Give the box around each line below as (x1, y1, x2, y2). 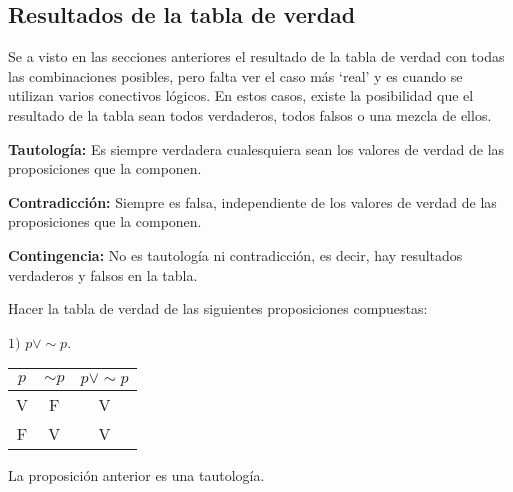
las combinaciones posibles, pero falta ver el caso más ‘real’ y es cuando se (8, 65, 463, 86)
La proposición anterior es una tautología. (8, 465, 265, 486)
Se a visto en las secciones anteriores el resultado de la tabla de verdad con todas (8, 46, 505, 67)
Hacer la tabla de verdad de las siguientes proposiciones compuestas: (8, 298, 428, 319)
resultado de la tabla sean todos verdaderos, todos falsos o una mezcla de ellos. (8, 104, 492, 125)
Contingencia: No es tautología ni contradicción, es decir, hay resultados (8, 244, 463, 265)
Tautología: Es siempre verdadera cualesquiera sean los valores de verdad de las (8, 138, 505, 159)
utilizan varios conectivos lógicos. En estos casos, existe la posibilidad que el (8, 85, 474, 106)
